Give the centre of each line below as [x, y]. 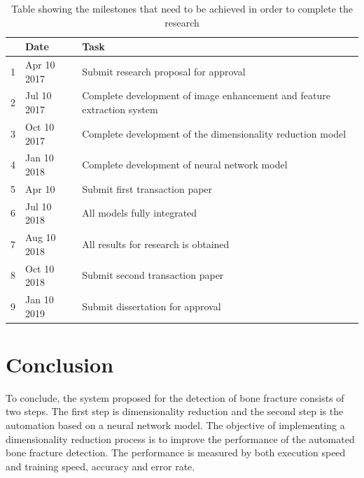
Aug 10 [41, 237]
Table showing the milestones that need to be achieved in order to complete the [182, 8]
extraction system [120, 109]
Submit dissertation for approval [152, 306]
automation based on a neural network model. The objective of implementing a [175, 425]
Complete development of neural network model [185, 165]
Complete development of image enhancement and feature [206, 95]
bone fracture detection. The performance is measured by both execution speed [176, 452]
